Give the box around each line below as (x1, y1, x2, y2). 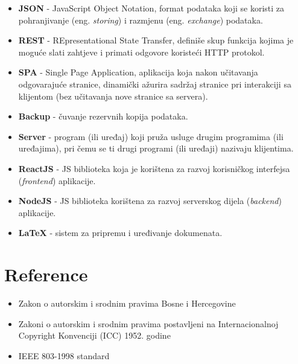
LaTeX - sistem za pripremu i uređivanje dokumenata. (18, 226, 223, 239)
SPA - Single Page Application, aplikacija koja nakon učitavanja (18, 66, 258, 78)
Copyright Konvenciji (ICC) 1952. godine (18, 329, 171, 342)
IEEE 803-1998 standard (18, 349, 110, 362)
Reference (4, 262, 88, 287)
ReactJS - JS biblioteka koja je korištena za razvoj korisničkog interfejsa (18, 162, 290, 174)
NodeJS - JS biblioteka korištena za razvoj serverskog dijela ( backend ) (18, 194, 282, 207)
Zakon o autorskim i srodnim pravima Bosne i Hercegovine (18, 297, 236, 310)
